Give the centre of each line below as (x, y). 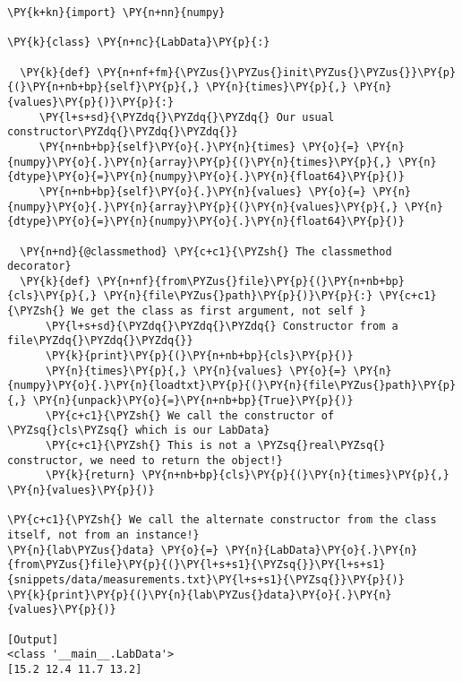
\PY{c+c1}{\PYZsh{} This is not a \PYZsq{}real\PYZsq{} (215, 446)
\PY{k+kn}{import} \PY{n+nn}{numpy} (116, 13)
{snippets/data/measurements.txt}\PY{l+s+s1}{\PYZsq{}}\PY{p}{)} (206, 579)
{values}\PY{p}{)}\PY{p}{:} (91, 102)
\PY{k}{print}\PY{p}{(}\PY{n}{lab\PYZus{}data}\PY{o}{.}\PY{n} (200, 595)
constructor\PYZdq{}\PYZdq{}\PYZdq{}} (123, 132)
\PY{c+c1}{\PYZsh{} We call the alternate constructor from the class (222, 520)
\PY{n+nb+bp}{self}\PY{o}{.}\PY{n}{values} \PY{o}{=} (202, 191)
